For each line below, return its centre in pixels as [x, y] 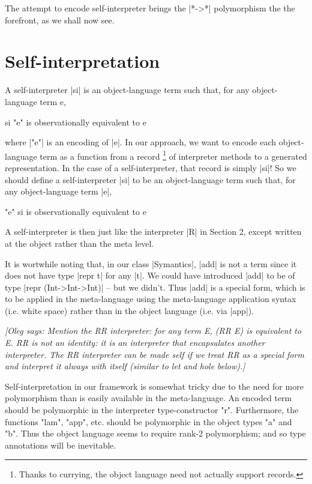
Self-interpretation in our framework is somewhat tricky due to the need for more [154, 386]
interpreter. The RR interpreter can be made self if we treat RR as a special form [154, 354]
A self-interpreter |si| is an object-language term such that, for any [127, 90]
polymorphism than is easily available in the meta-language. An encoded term [148, 398]
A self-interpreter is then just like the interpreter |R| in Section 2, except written [153, 231]
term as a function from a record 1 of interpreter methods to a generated [173, 155]
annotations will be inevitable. [61, 445]
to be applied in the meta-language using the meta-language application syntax [151, 299]
